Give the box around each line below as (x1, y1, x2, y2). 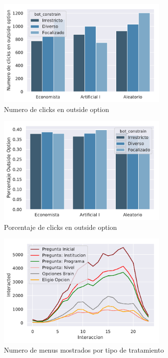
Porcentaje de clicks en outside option (4, 222, 117, 232)
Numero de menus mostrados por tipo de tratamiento (4, 345, 164, 355)
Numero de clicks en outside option (4, 104, 109, 114)
